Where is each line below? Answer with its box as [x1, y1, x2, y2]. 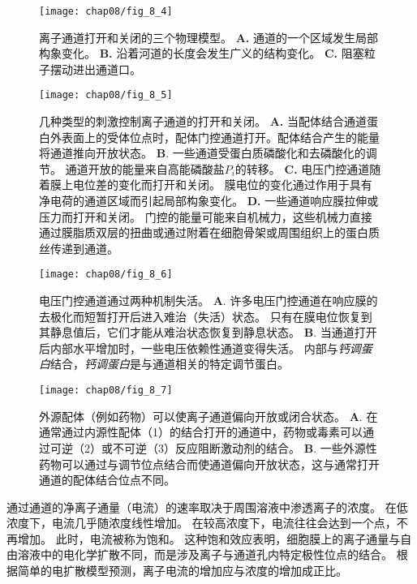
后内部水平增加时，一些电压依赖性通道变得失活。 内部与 [39, 339, 338, 356]
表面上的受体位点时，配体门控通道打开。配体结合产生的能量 [61, 128, 380, 145]
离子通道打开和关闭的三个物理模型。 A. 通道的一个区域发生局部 [39, 28, 378, 45]
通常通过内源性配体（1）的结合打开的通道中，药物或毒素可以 [39, 423, 363, 440]
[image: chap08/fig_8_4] [39, 6, 173, 17]
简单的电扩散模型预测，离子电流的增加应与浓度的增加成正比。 [17, 562, 347, 579]
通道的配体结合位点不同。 [39, 471, 175, 488]
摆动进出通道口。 [49, 60, 141, 77]
